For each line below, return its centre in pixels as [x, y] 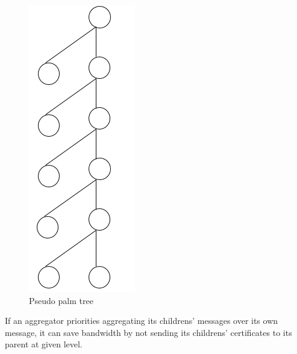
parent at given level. [44, 344]
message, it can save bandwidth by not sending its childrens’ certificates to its [148, 332]
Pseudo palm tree [61, 300]
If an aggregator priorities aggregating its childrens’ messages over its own [142, 321]
